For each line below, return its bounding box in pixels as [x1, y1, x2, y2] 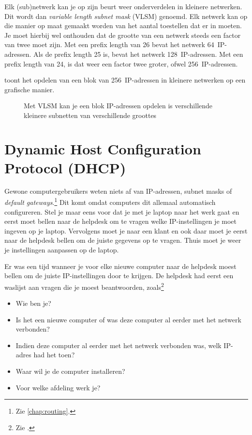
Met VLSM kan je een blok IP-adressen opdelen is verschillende [24, 100, 213, 111]
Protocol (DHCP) [4, 157, 126, 177]
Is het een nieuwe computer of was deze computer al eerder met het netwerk [15, 314, 241, 324]
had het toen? [33, 350, 75, 360]
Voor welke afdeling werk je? [15, 382, 101, 392]
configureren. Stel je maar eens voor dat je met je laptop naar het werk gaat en [4, 206, 239, 217]
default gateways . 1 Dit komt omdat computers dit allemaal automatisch [4, 196, 216, 207]
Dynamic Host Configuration [4, 138, 201, 158]
